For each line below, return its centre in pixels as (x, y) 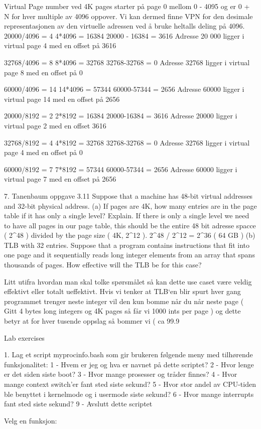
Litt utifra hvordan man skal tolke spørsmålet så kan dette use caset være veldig (128, 281)
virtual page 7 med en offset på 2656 (60, 179)
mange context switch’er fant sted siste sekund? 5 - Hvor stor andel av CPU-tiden (130, 384)
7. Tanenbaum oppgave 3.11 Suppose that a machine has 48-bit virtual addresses (128, 195)
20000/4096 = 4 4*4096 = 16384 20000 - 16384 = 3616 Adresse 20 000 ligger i (124, 35)
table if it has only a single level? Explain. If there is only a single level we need (127, 216)
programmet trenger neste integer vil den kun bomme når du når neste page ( (124, 301)
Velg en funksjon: (31, 420)
